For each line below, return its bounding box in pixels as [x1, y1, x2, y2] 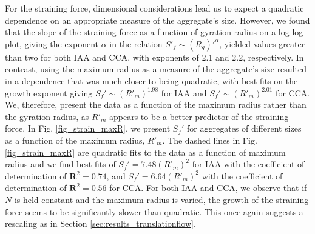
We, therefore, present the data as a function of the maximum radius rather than [5, 98, 307, 111]
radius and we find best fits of [5, 158, 116, 170]
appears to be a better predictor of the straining [109, 110, 289, 122]
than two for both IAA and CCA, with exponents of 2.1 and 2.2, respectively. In [5, 50, 304, 63]
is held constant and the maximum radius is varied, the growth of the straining [14, 193, 309, 206]
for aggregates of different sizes [187, 122, 302, 135]
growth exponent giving [5, 86, 93, 99]
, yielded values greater [219, 37, 305, 50]
